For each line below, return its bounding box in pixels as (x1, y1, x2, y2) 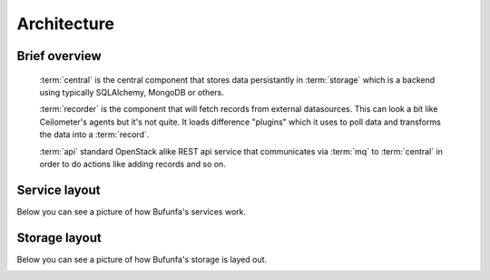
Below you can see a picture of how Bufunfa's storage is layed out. (16, 254, 268, 265)
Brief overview (16, 48, 102, 64)
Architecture (16, 14, 115, 34)
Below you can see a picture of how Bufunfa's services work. (16, 205, 247, 217)
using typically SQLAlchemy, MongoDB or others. (39, 86, 224, 97)
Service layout (16, 182, 101, 197)
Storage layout (16, 230, 102, 245)
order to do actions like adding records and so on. (39, 158, 226, 169)
